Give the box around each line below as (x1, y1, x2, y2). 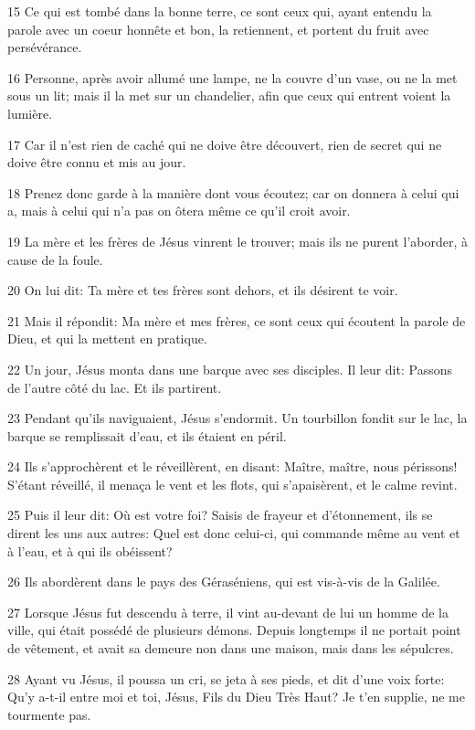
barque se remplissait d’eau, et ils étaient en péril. (7, 426, 287, 445)
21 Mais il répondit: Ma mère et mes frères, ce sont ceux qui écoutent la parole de (7, 311, 466, 330)
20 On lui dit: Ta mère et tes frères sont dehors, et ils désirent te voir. (7, 280, 398, 300)
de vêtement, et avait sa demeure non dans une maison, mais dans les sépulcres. (7, 639, 454, 658)
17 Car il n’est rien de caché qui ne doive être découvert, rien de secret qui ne (7, 134, 442, 153)
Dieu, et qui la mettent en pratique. (7, 329, 207, 348)
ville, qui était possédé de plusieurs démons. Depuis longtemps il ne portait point (7, 620, 461, 640)
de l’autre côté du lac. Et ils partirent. (7, 377, 222, 397)
